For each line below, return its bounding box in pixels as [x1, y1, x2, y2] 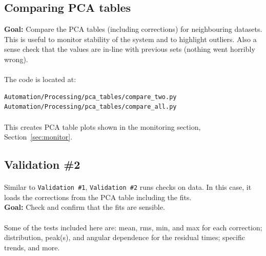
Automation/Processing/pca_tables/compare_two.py [4, 93, 177, 101]
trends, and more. [4, 242, 60, 252]
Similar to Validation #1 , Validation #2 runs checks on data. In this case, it [4, 182, 252, 192]
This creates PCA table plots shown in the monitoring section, [4, 121, 201, 132]
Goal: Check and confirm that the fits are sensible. [4, 202, 165, 212]
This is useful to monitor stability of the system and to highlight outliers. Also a [4, 33, 257, 44]
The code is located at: [4, 74, 76, 85]
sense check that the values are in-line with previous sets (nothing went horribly [4, 44, 255, 54]
